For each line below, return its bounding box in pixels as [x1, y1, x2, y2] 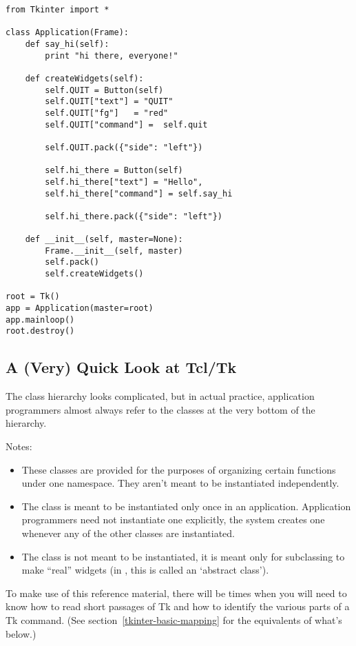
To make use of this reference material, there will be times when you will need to [6, 585, 347, 600]
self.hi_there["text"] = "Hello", [45, 176, 203, 187]
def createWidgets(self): [25, 73, 144, 83]
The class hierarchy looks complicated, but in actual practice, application [6, 389, 315, 403]
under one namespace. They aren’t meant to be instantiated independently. [21, 476, 339, 490]
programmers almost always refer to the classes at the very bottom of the [6, 402, 315, 416]
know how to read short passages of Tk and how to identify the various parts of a [6, 599, 350, 614]
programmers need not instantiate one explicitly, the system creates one [21, 512, 325, 527]
